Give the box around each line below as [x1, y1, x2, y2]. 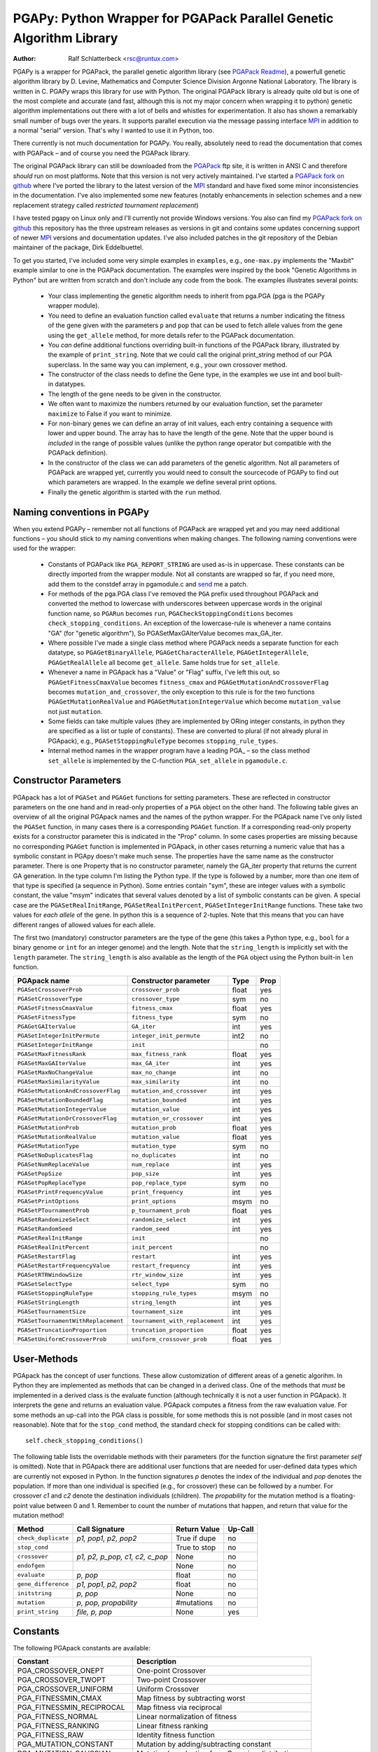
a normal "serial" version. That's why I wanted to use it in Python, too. [13, 126, 215, 135]
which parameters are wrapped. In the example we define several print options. [48, 478, 277, 486]
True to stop [176, 1542, 216, 1552]
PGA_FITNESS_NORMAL [17, 1712, 98, 1722]
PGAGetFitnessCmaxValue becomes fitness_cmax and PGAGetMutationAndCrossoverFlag [48, 678, 329, 686]
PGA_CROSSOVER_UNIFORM [17, 1684, 113, 1694]
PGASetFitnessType [17, 1013, 76, 1021]
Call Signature [76, 1524, 125, 1534]
